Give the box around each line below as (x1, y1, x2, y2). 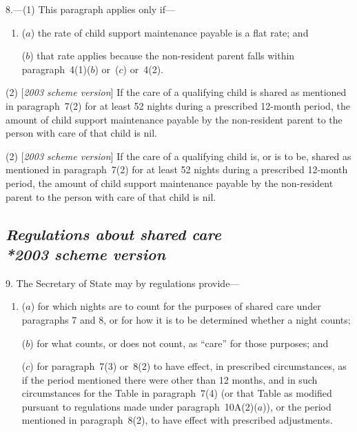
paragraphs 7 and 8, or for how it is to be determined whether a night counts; (21, 312, 351, 326)
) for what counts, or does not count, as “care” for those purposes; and (30, 335, 329, 350)
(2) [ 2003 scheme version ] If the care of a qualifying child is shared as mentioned (6, 85, 347, 99)
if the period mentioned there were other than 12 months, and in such (21, 372, 318, 386)
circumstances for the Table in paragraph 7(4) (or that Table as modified (21, 386, 332, 400)
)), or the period (263, 399, 331, 413)
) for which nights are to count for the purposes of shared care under (30, 299, 321, 313)
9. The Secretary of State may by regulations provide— (6, 275, 240, 290)
